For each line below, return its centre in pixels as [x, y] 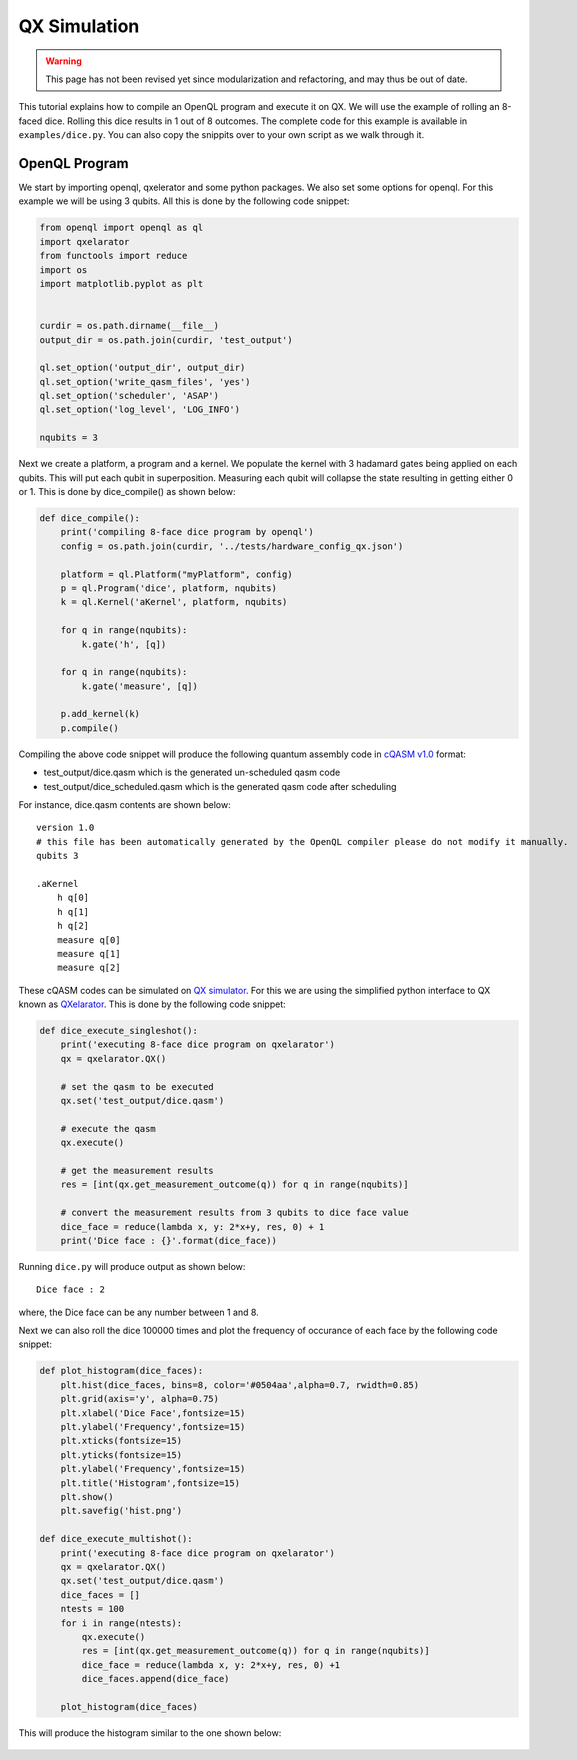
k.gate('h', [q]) [124, 644]
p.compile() [90, 728]
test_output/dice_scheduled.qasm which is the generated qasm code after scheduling [220, 786]
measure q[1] [88, 953]
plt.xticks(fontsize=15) [121, 1441]
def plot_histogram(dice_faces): [121, 1371]
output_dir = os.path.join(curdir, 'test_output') [166, 339]
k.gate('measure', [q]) [140, 686]
